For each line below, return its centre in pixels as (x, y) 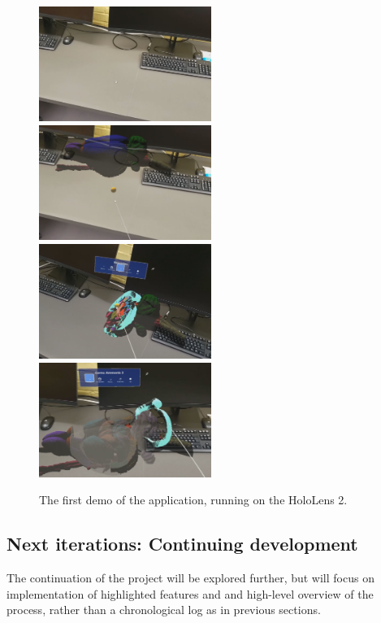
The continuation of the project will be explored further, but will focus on (190, 578)
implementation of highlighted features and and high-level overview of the (190, 593)
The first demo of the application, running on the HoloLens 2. (193, 500)
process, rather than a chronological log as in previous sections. (164, 610)
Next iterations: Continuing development (182, 544)
